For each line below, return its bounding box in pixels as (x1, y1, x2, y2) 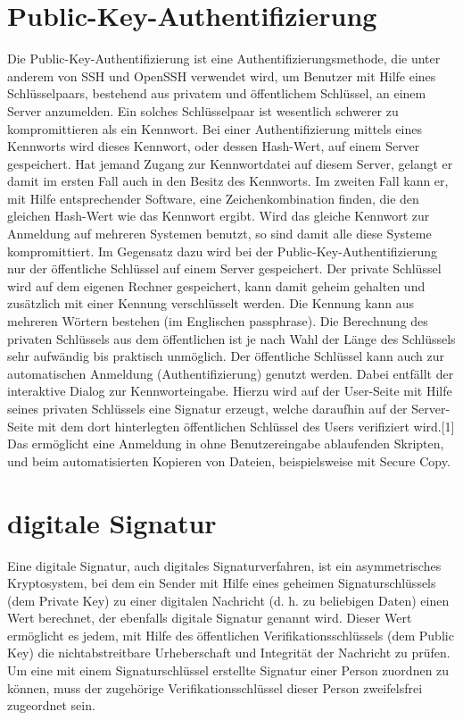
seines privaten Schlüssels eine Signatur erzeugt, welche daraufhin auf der (7, 399, 408, 417)
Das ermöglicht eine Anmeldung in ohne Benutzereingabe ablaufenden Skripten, (7, 434, 444, 453)
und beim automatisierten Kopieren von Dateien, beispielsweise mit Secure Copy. (7, 451, 451, 470)
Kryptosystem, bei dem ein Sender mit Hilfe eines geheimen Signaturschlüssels (7, 573, 436, 592)
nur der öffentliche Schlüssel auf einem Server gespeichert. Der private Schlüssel (7, 259, 442, 278)
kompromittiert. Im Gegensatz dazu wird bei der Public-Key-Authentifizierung (7, 241, 438, 260)
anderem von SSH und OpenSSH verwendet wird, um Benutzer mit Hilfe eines (7, 66, 436, 85)
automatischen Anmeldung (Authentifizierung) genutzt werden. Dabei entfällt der (7, 364, 454, 382)
